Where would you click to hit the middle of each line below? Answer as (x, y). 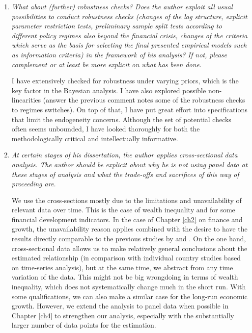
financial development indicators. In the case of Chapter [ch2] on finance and (127, 219)
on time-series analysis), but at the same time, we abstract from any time (122, 267)
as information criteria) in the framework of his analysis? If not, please (119, 54)
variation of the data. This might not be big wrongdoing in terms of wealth (125, 277)
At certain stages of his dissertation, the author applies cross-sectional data (125, 155)
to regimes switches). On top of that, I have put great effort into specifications (129, 109)
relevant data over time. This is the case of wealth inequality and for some (123, 210)
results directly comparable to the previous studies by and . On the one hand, (129, 239)
